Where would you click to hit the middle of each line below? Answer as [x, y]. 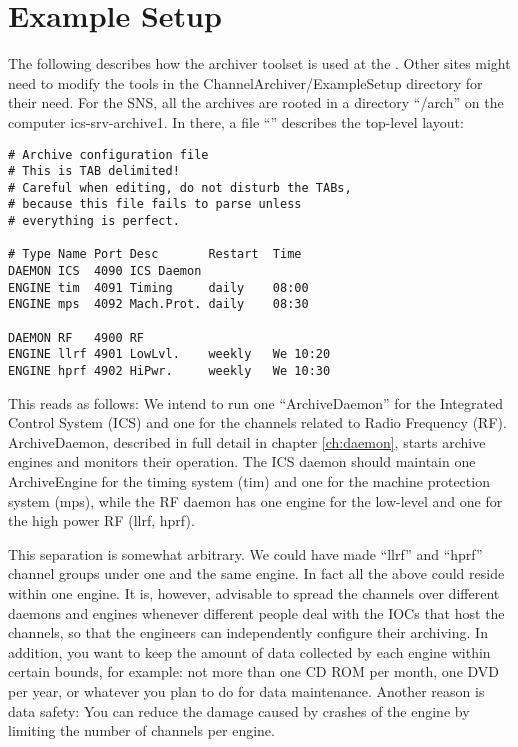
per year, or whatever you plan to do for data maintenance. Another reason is [246, 691]
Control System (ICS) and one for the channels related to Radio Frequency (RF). [257, 422]
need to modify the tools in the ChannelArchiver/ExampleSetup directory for [245, 82]
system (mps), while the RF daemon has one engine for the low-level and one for [255, 500]
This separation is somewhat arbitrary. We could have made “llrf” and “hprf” [245, 553]
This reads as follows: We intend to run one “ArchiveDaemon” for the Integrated [255, 402]
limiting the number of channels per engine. [141, 730]
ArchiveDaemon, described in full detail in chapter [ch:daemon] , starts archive [247, 441]
